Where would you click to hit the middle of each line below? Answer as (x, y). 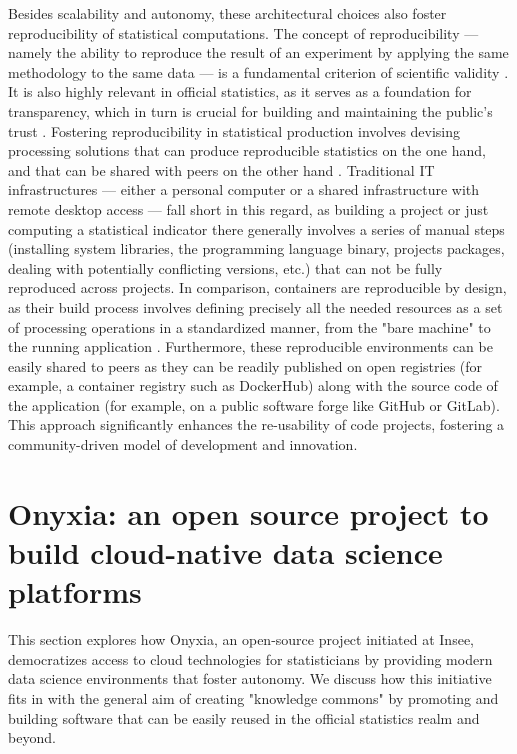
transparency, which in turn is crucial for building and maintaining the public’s (250, 110)
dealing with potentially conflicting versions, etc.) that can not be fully (225, 267)
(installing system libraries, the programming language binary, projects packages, (256, 248)
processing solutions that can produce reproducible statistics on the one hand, (247, 150)
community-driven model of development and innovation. (183, 444)
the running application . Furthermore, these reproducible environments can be (250, 346)
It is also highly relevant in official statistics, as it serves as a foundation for (240, 91)
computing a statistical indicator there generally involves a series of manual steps (256, 228)
